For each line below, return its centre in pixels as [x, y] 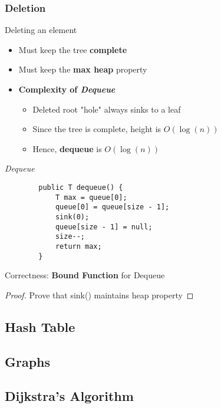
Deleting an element [41, 30]
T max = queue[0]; [91, 197]
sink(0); [72, 217]
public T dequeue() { [81, 187]
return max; [78, 246]
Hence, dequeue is [67, 148]
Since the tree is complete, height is [97, 129]
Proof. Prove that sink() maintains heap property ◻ [99, 295]
